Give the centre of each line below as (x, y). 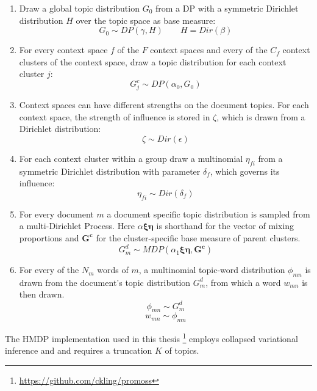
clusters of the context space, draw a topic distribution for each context (153, 61)
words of (113, 270)
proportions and (49, 237)
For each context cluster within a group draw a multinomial (131, 158)
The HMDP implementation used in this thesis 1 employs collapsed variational (151, 338)
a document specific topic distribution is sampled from (208, 214)
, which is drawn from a (261, 116)
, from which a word (243, 282)
